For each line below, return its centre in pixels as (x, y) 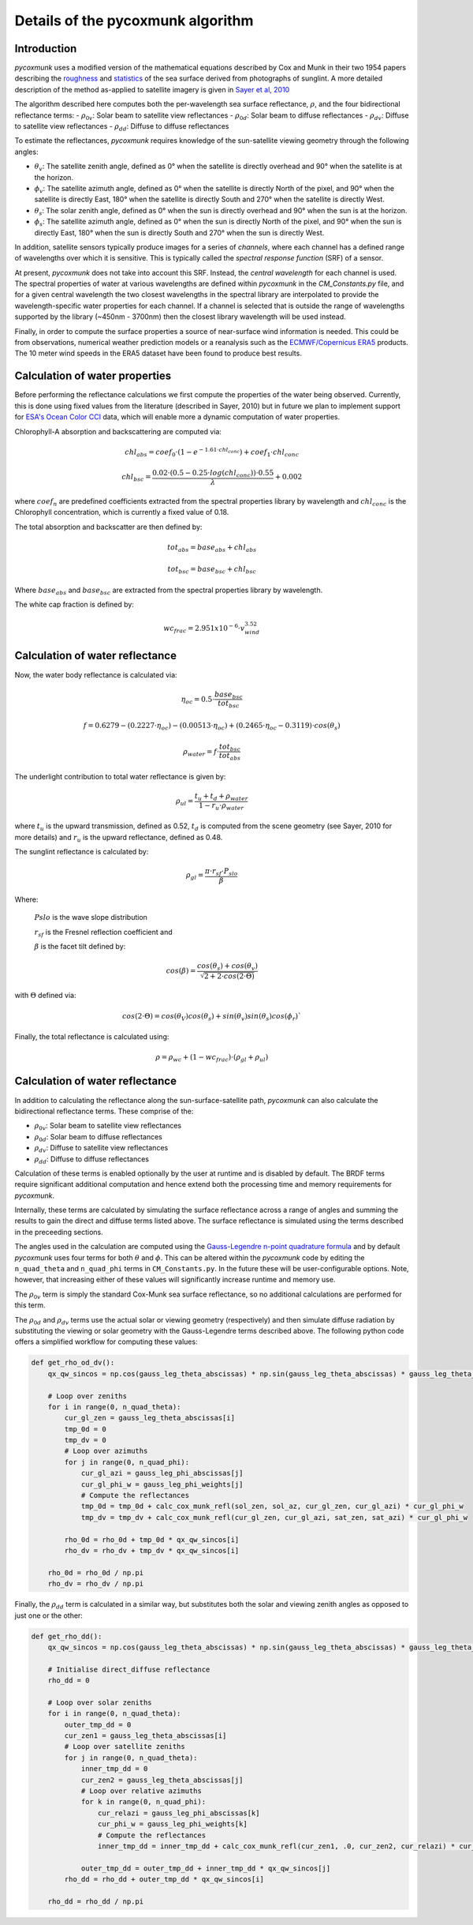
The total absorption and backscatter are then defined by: (108, 527)
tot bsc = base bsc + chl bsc (212, 570)
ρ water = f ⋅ (201, 752)
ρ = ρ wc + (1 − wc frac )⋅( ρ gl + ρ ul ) (212, 1058)
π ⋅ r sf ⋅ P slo (222, 872)
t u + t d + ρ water (221, 797)
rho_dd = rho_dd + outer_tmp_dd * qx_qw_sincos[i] (164, 1880)
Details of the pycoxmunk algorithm (134, 21)
